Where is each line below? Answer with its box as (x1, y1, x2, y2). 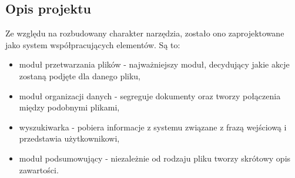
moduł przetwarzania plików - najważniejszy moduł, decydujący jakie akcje (19, 58, 290, 70)
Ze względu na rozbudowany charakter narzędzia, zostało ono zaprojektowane (5, 27, 284, 39)
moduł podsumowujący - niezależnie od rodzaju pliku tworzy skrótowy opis (19, 152, 291, 164)
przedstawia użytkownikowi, (19, 132, 120, 145)
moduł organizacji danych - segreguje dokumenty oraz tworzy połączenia (19, 89, 281, 102)
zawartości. (19, 163, 59, 176)
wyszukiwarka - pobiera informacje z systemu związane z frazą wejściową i (19, 120, 287, 133)
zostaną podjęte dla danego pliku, (19, 69, 141, 82)
